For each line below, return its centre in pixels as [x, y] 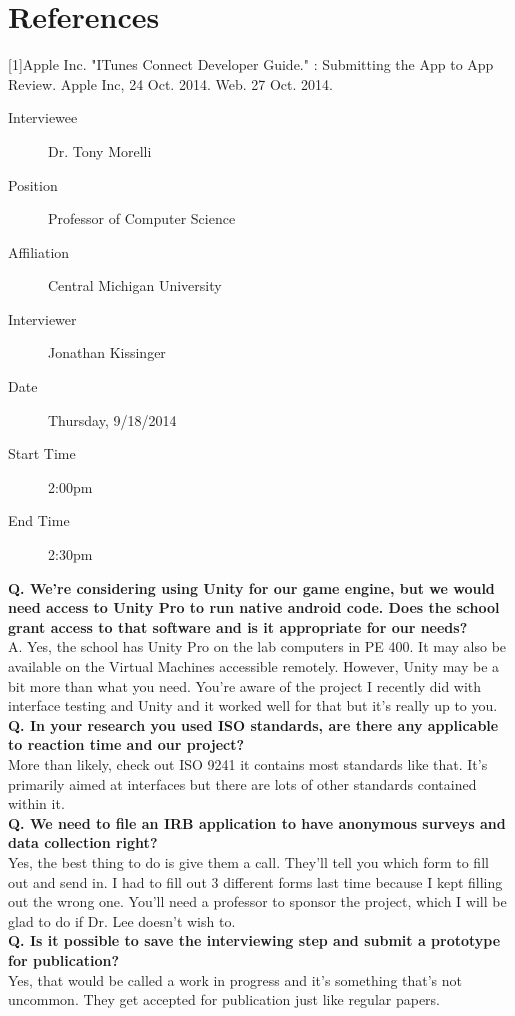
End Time [39, 520]
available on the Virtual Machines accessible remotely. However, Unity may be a [254, 666]
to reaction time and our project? [126, 744]
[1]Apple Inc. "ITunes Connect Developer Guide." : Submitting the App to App [251, 64]
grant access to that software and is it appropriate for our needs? [238, 626]
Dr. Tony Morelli [100, 150]
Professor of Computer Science [142, 218]
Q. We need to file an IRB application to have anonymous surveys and [257, 822]
